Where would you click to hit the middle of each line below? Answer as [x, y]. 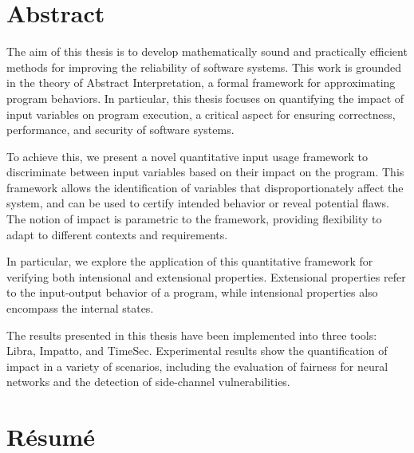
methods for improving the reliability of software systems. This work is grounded [204, 67]
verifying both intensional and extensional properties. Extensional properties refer [206, 276]
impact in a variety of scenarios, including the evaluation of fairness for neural [197, 366]
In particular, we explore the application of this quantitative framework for [190, 261]
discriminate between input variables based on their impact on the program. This [205, 172]
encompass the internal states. [80, 308]
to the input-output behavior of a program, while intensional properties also [192, 292]
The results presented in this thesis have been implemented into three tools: [192, 335]
